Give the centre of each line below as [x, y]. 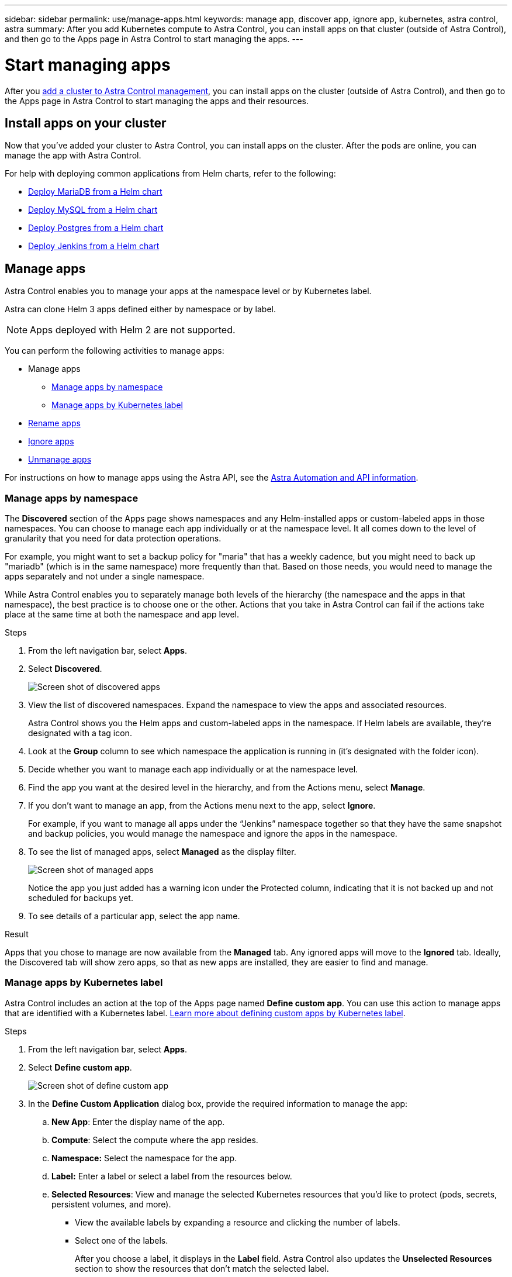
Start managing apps [88, 65]
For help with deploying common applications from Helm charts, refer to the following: [170, 174]
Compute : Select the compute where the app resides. [155, 1140]
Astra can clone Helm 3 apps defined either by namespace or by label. [141, 309]
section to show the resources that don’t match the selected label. [202, 1268]
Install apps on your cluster [86, 123]
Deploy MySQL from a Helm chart [93, 210]
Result [17, 934]
